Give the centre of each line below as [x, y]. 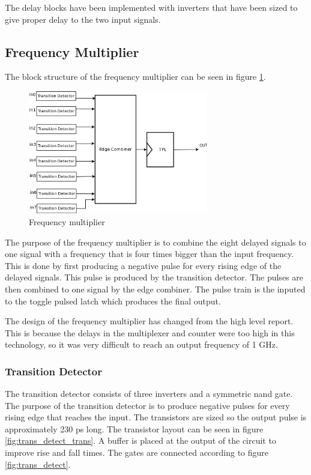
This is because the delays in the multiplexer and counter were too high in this [150, 332]
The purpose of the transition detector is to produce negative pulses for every [147, 405]
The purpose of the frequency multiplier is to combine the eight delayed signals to [155, 242]
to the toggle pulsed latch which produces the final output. [113, 301]
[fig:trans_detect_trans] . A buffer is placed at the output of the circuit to [140, 440]
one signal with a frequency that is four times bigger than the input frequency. [149, 254]
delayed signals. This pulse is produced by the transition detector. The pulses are [154, 277]
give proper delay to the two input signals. [83, 19]
